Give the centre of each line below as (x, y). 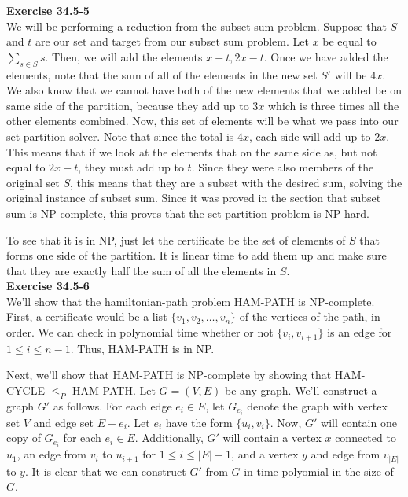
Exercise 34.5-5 (48, 10)
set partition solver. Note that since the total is (120, 136)
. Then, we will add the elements (124, 56)
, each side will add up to (310, 136)
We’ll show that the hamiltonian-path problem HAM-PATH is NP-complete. (191, 301)
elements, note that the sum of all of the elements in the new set (162, 74)
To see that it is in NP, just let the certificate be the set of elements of (176, 239)
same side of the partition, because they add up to (128, 105)
